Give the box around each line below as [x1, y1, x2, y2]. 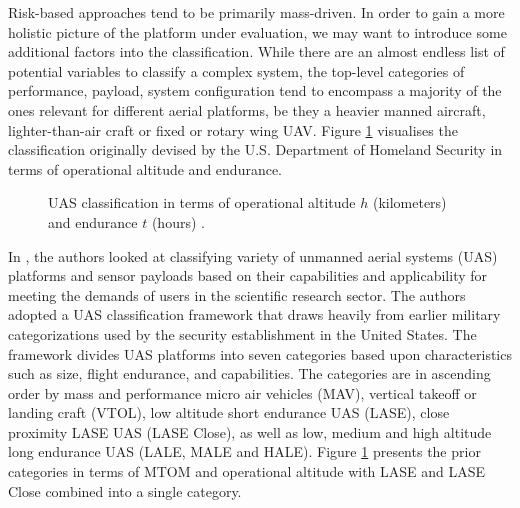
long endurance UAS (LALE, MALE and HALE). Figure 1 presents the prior [8, 441, 481, 462]
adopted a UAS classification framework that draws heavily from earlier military [8, 304, 501, 325]
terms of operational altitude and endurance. [8, 158, 283, 179]
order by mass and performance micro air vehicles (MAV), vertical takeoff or [8, 382, 477, 403]
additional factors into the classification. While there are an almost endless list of [8, 41, 505, 62]
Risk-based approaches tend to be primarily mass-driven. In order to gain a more [8, 2, 505, 22]
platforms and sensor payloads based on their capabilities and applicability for [8, 265, 488, 286]
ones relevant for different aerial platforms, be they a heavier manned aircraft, [8, 99, 486, 120]
